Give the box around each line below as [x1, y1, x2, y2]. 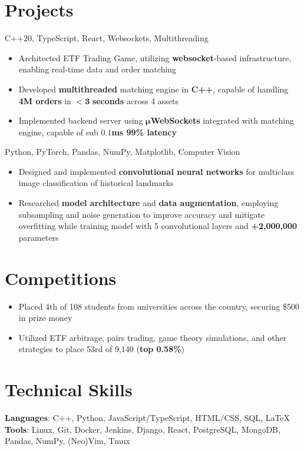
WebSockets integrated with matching [150, 114, 295, 127]
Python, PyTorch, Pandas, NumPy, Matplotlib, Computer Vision [5, 145, 240, 158]
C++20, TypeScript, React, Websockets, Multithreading [5, 32, 209, 44]
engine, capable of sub [18, 125, 98, 138]
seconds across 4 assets [92, 94, 179, 107]
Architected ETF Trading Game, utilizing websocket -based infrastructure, [18, 51, 292, 64]
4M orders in [18, 94, 71, 107]
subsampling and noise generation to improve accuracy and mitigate [18, 208, 265, 220]
